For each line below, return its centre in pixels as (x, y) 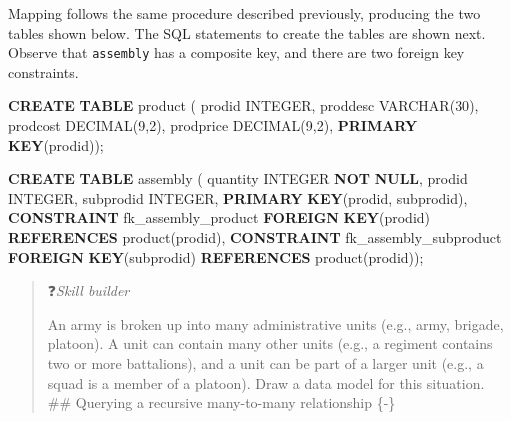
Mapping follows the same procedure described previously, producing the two (244, 13)
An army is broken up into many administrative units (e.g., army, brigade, (275, 323)
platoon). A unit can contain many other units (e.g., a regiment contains (270, 343)
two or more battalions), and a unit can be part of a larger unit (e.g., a (265, 362)
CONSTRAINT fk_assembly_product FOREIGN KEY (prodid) (219, 217)
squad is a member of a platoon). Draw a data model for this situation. (266, 382)
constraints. (43, 71)
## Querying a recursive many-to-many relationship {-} (221, 402)
